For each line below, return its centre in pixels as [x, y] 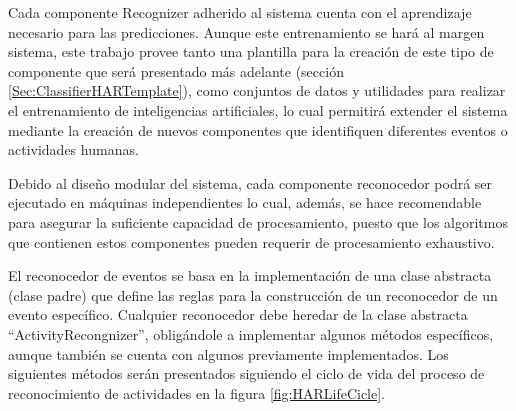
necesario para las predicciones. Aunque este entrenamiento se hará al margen [246, 31]
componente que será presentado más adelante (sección [176, 70]
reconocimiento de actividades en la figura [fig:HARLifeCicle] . [197, 392]
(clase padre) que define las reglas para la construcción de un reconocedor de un [253, 294]
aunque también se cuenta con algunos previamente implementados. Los [228, 353]
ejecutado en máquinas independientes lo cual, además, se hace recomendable [245, 202]
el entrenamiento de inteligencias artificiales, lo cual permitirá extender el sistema [258, 109]
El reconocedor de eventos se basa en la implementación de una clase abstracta [250, 275]
